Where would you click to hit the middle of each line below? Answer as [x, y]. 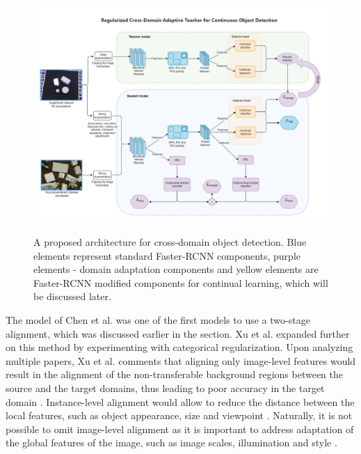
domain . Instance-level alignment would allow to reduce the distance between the [180, 401]
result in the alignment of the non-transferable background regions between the [175, 374]
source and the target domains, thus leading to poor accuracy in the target [165, 388]
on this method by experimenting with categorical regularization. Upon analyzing [179, 347]
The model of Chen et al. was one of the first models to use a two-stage [158, 319]
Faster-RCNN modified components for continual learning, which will [181, 282]
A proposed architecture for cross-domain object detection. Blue [170, 241]
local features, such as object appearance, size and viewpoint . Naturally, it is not [179, 415]
